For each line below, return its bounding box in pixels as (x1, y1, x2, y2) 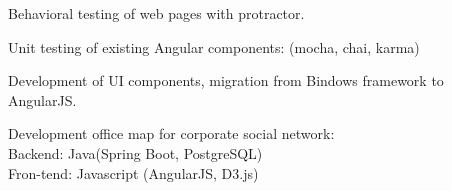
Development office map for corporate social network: (8, 123, 335, 144)
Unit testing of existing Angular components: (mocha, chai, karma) (8, 36, 420, 57)
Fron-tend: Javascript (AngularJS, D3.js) (8, 162, 259, 183)
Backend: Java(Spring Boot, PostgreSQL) (8, 142, 263, 163)
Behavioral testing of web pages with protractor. (8, 3, 305, 23)
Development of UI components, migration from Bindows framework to (8, 70, 444, 91)
